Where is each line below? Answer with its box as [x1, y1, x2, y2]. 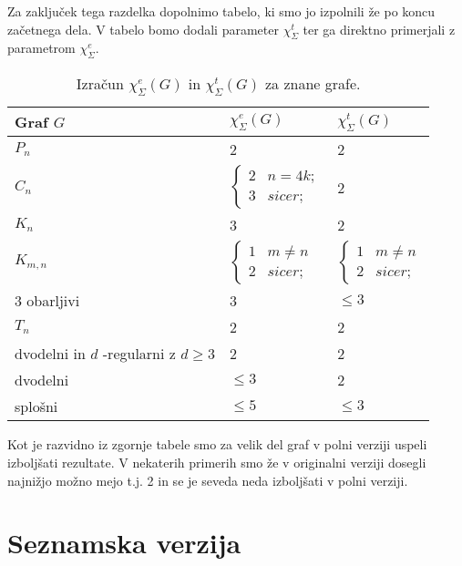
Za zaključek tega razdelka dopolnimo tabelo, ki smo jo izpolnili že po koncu [7, 2, 436, 20]
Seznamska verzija [7, 524, 241, 561]
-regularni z [102, 343, 176, 365]
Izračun [76, 73, 124, 95]
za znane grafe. [265, 73, 361, 95]
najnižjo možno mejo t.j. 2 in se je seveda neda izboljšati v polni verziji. [7, 470, 408, 489]
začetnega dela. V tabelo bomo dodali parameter [7, 19, 279, 38]
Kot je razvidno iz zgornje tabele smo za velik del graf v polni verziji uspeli [7, 435, 427, 454]
